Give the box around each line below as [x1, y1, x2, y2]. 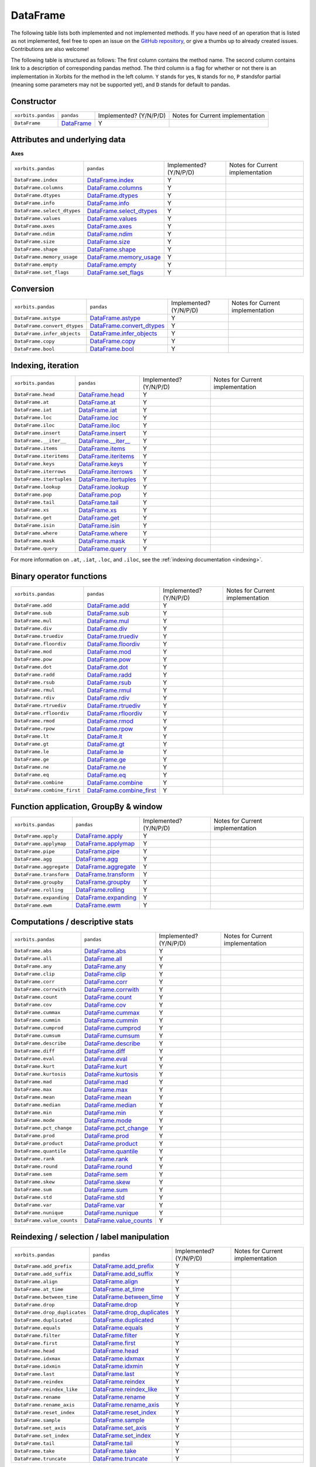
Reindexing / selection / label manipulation [11, 1232, 170, 1242]
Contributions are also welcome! [11, 46, 89, 53]
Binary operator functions [11, 571, 108, 581]
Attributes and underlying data [11, 135, 126, 145]
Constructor [11, 96, 57, 106]
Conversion [11, 284, 54, 294]
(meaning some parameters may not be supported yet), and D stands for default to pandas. [11, 81, 231, 88]
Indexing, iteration [11, 360, 79, 370]
